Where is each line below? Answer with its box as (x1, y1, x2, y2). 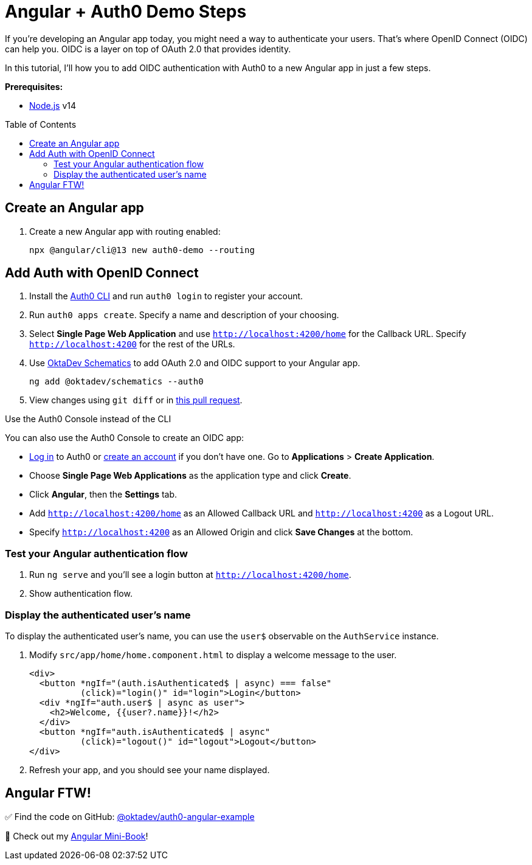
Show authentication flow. (29, 588, 133, 599)
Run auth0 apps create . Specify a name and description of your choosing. (29, 310, 339, 321)
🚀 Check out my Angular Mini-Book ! (5, 830, 148, 841)
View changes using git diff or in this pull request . (29, 395, 243, 406)
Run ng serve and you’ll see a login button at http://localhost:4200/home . (29, 569, 351, 580)
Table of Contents (5, 119, 77, 130)
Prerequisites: (5, 81, 63, 92)
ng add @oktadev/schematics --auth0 (29, 377, 204, 387)
